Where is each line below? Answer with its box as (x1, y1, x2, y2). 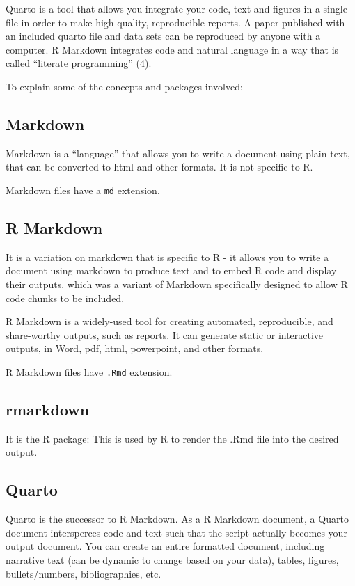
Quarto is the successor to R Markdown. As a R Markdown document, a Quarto (6, 512, 349, 526)
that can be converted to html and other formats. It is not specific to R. (6, 159, 313, 174)
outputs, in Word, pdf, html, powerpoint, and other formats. (6, 341, 264, 356)
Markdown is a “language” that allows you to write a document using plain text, (6, 145, 350, 160)
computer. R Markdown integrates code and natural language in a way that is (6, 42, 339, 56)
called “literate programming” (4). (6, 56, 152, 70)
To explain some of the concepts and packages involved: (6, 79, 243, 93)
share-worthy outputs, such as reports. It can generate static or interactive (6, 327, 324, 342)
